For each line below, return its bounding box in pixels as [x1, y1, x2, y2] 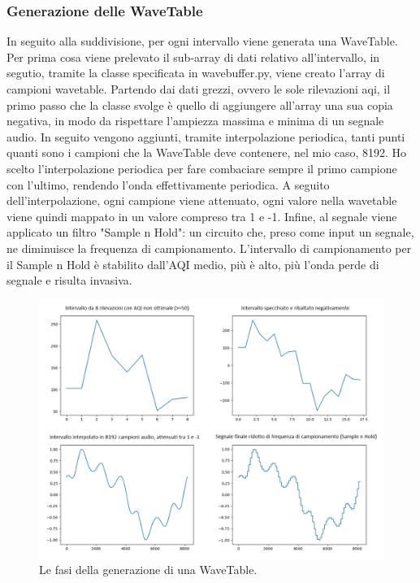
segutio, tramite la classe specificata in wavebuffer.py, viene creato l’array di [6, 64, 385, 81]
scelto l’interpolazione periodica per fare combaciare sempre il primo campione [6, 159, 397, 176]
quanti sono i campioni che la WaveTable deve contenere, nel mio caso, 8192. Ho [6, 144, 407, 161]
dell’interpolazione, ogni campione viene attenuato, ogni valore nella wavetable [6, 192, 397, 209]
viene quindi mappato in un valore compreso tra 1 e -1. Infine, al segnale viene [6, 207, 397, 224]
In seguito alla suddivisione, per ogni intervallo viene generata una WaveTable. [6, 33, 398, 50]
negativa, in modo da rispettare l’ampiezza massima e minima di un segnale [6, 112, 384, 129]
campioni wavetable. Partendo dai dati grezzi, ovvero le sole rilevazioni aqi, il [6, 80, 391, 97]
